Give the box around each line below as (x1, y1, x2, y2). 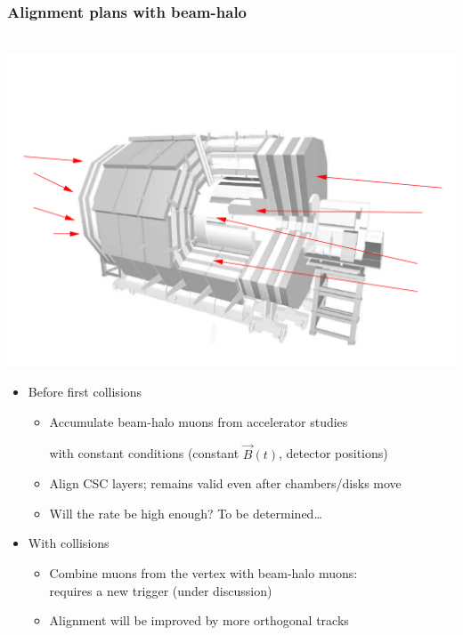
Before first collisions (28, 382, 142, 401)
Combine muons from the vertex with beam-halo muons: (49, 563, 358, 582)
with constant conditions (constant (49, 444, 240, 462)
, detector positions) (279, 444, 388, 462)
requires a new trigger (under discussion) (49, 581, 272, 599)
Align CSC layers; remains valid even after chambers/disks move (49, 474, 402, 493)
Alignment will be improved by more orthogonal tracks (49, 611, 349, 630)
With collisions (28, 534, 110, 552)
